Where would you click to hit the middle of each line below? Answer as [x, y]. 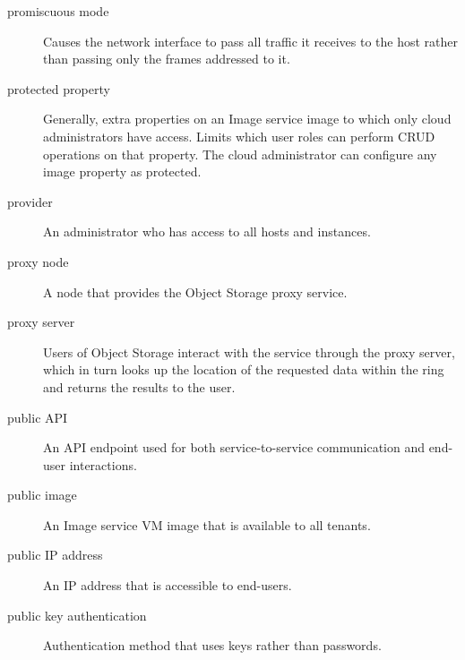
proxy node [38, 261]
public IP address [55, 555]
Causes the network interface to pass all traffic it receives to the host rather [251, 41]
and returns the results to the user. [139, 386]
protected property [59, 88]
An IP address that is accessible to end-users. [168, 585]
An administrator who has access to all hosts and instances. [207, 231]
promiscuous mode [58, 11]
